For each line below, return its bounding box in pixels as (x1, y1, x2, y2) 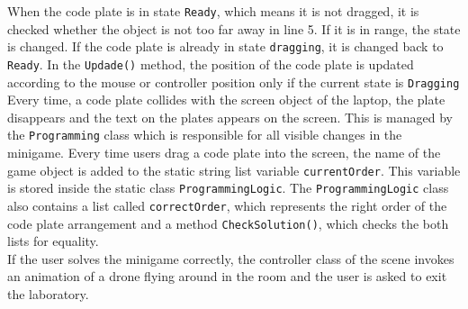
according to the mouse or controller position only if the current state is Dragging (7, 72, 460, 91)
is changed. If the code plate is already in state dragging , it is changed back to (7, 37, 444, 56)
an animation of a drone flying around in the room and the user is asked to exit (7, 267, 447, 286)
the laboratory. (7, 285, 89, 304)
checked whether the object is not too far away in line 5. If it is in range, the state (7, 19, 461, 38)
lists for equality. (7, 232, 99, 250)
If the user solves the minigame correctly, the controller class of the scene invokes (7, 249, 454, 268)
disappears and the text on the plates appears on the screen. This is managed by (7, 107, 453, 126)
